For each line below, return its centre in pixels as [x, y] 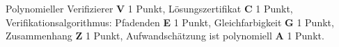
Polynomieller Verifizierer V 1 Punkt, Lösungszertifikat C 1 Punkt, [149, 8]
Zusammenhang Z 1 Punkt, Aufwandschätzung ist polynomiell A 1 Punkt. [165, 36]
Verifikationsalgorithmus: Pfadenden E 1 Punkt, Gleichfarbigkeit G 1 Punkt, [170, 22]
